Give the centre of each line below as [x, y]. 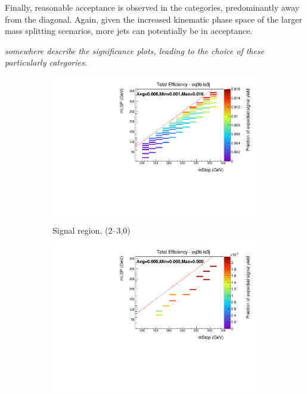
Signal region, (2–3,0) [92, 230]
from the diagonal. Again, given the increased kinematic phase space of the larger [153, 19]
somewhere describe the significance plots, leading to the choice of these [135, 50]
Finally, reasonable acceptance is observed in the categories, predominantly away [152, 7]
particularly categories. [46, 62]
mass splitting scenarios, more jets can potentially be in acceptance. [129, 31]
